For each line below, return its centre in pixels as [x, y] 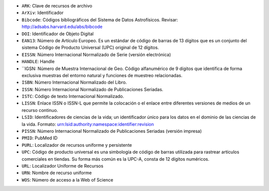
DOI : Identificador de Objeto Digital [58, 34]
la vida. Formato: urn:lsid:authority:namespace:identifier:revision [88, 124]
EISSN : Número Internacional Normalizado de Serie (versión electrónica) [96, 54]
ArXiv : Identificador [43, 13]
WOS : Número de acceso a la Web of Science [67, 180]
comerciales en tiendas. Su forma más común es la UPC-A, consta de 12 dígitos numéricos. [115, 159]
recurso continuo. [40, 110]
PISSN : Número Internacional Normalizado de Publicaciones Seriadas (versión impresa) [112, 131]
